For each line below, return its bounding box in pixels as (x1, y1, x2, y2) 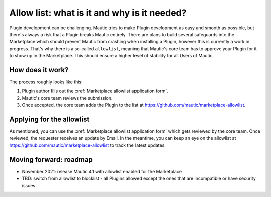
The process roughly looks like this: (9, 79, 83, 85)
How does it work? (9, 65, 69, 74)
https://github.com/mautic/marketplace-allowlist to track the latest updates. (9, 142, 166, 148)
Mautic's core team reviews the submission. (22, 95, 113, 101)
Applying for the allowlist (9, 115, 90, 123)
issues (22, 182, 35, 188)
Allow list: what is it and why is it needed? (9, 7, 187, 18)
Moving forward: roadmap (9, 155, 93, 164)
